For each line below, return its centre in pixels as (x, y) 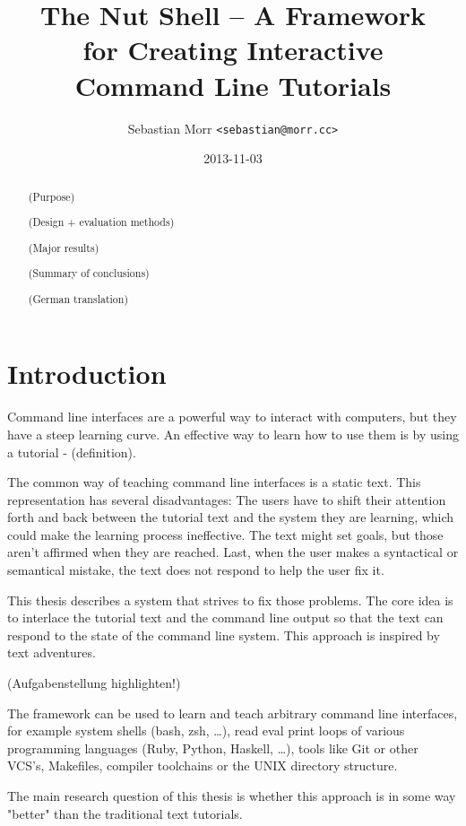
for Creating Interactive (233, 50)
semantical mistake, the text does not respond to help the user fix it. (196, 570)
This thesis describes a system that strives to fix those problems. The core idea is (230, 600)
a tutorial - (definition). (72, 452)
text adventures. (52, 652)
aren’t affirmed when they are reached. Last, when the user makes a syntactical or (233, 552)
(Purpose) (52, 196)
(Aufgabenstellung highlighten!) (94, 683)
